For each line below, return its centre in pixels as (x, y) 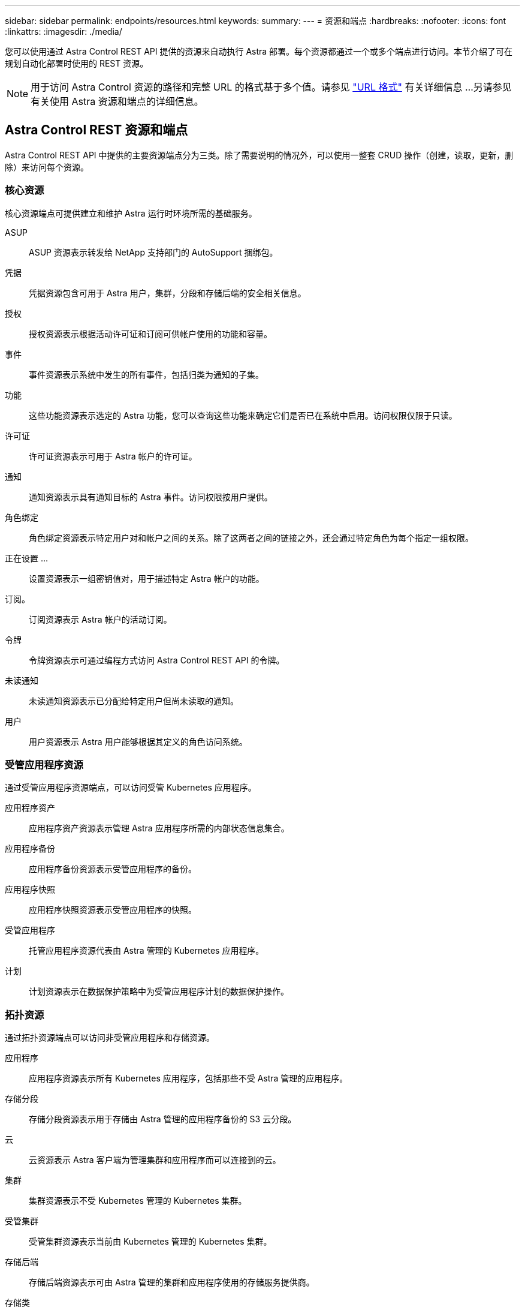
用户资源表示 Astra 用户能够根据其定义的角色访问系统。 (138, 741)
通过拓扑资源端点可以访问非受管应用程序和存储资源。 (110, 1038)
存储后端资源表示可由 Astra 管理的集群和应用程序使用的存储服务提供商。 (172, 1282)
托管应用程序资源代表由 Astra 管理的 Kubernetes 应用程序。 (147, 951)
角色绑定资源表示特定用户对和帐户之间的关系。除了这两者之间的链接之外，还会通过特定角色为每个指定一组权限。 (251, 537)
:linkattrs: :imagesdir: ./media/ (64, 31)
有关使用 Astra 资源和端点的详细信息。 (117, 101)
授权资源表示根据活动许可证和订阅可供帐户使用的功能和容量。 (150, 333)
